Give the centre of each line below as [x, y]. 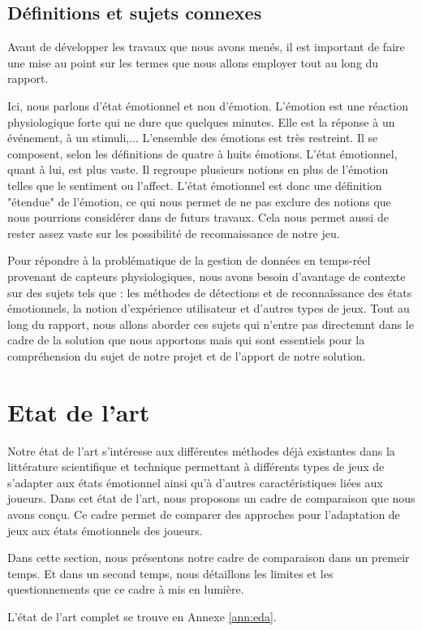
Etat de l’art [79, 411]
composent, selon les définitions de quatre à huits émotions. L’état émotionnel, [202, 153]
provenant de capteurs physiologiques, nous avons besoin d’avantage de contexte [207, 276]
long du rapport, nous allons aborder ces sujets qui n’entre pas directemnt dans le [211, 324]
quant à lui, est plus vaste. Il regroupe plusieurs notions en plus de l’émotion [198, 169]
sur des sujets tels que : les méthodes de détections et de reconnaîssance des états [210, 292]
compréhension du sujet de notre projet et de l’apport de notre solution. [187, 355]
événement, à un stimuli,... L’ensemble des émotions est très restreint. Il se [193, 138]
